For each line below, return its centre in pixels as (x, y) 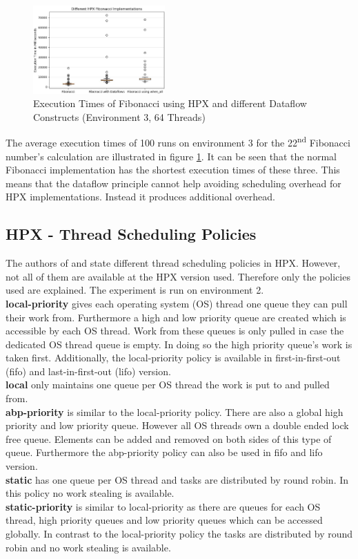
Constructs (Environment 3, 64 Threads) (119, 116)
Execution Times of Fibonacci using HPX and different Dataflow (170, 103)
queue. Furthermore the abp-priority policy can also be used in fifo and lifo (164, 452)
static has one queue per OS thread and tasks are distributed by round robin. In (177, 479)
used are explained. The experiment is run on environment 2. (135, 290)
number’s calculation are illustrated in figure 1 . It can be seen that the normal (171, 156)
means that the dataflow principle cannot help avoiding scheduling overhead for (173, 183)
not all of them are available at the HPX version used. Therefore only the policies (178, 276)
